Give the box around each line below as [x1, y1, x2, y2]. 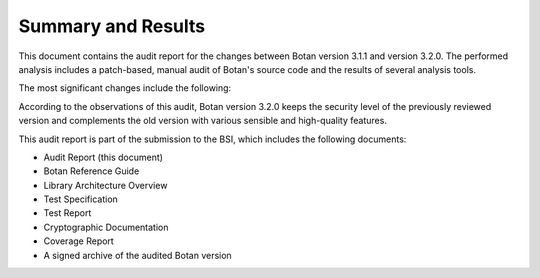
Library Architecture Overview [43, 179, 168, 191]
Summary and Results [18, 15, 205, 37]
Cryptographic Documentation [43, 221, 169, 233]
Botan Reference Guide [43, 165, 140, 177]
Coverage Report [43, 235, 114, 247]
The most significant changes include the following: [18, 82, 232, 94]
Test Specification [43, 193, 119, 205]
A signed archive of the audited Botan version [43, 249, 232, 261]
